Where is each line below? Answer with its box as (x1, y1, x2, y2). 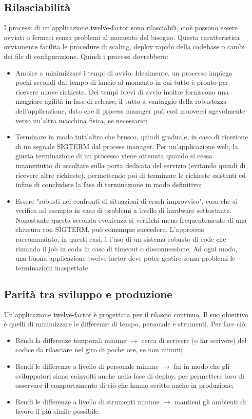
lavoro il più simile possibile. (15, 406, 100, 416)
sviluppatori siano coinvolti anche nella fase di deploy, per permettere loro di (15, 370, 244, 381)
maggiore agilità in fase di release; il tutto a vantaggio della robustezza (15, 96, 227, 106)
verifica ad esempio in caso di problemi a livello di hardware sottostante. (15, 205, 232, 215)
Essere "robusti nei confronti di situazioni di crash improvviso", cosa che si (15, 195, 237, 206)
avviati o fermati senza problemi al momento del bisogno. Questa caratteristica (4, 32, 240, 42)
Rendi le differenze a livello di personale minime (15, 361, 159, 371)
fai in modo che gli (174, 361, 230, 371)
